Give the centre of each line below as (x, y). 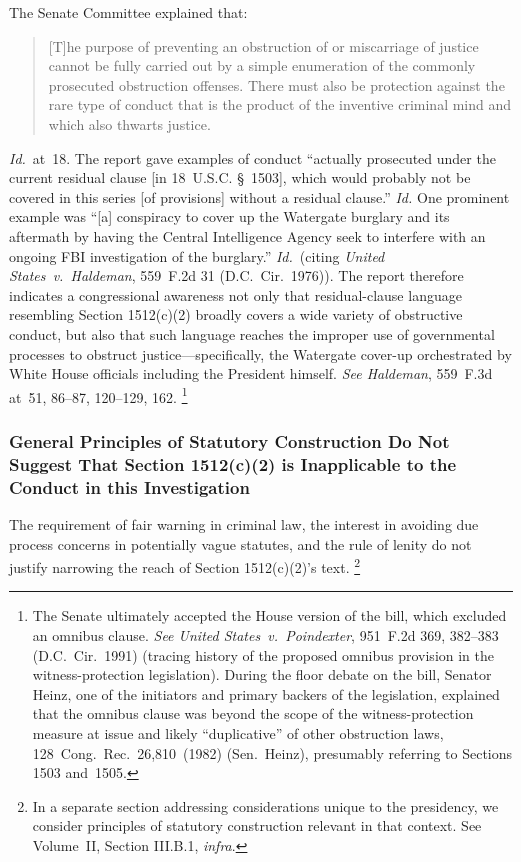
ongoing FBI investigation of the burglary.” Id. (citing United (197, 255)
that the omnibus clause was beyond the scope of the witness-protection (253, 713)
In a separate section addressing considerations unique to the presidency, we (265, 805)
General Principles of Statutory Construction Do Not (229, 440)
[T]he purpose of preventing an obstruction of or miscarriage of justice (263, 45)
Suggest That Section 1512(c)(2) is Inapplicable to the (233, 463)
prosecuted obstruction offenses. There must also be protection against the (276, 84)
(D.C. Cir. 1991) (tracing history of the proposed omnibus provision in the (263, 654)
